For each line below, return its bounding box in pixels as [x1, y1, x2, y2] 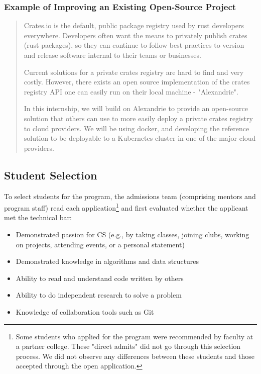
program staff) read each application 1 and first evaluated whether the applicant [4, 201, 248, 213]
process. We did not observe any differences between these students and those [16, 350, 254, 361]
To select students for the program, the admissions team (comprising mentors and [4, 191, 256, 201]
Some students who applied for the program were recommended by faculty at [16, 331, 253, 341]
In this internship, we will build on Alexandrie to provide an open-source [24, 103, 248, 114]
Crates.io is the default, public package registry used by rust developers [24, 20, 244, 31]
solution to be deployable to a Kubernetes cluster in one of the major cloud [24, 133, 256, 143]
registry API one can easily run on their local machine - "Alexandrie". [24, 86, 238, 97]
